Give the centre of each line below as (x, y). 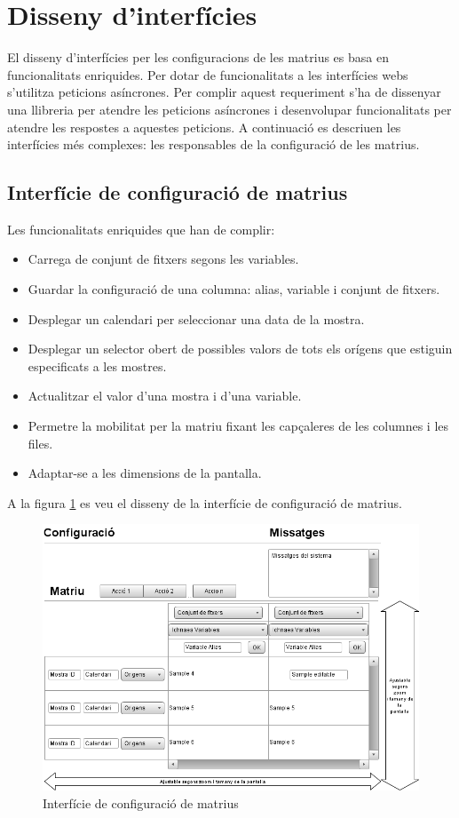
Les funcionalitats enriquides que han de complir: (141, 229)
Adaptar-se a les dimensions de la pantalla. (145, 473)
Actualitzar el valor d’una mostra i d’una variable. (165, 396)
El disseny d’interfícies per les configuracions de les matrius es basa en (198, 57)
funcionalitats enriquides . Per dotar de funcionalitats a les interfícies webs (208, 74)
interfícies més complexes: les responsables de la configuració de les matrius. (214, 144)
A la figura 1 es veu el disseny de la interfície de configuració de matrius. (205, 502)
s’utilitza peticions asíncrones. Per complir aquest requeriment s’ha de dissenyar (224, 92)
